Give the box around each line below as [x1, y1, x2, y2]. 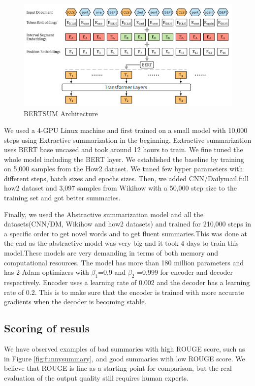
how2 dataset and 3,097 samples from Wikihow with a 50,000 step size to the [4, 183, 237, 193]
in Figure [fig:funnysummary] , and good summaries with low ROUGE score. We [4, 353, 245, 363]
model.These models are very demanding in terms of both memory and [4, 248, 219, 258]
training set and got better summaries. [4, 193, 121, 203]
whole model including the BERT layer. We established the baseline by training [4, 154, 244, 164]
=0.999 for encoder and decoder [137, 267, 233, 277]
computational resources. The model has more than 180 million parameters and [4, 257, 244, 267]
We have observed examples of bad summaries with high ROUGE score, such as [4, 344, 245, 354]
